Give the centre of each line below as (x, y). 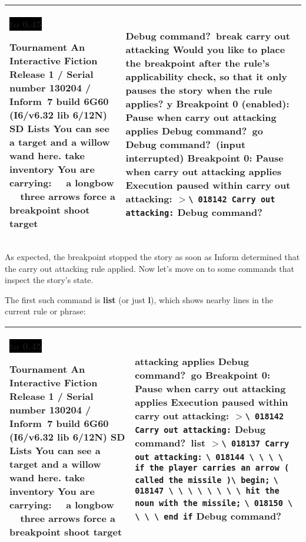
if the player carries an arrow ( (212, 468)
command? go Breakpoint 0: (203, 375)
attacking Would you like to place (205, 49)
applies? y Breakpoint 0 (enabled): (207, 103)
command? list (170, 443)
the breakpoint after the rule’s (197, 63)
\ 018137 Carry (255, 444)
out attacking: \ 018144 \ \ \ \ (209, 457)
